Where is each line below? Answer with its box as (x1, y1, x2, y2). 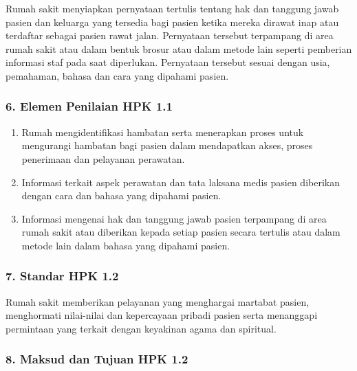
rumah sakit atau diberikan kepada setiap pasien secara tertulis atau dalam (21, 225, 340, 239)
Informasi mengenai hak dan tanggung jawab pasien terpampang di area (21, 211, 327, 225)
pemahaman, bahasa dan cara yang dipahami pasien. (6, 68, 229, 82)
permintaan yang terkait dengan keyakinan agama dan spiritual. (6, 321, 277, 335)
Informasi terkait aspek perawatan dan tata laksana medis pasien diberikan (21, 175, 340, 189)
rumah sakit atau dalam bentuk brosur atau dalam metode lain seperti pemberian (6, 41, 352, 56)
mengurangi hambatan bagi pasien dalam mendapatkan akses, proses (21, 138, 313, 153)
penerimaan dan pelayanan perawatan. (21, 151, 185, 166)
